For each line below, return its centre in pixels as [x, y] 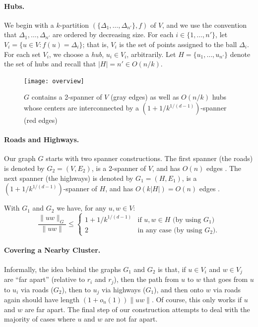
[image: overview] [54, 81]
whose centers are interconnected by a [82, 108]
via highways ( [124, 289]
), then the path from [146, 279]
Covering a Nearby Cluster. [52, 250]
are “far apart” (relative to [45, 279]
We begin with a [29, 25]
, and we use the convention [205, 25]
